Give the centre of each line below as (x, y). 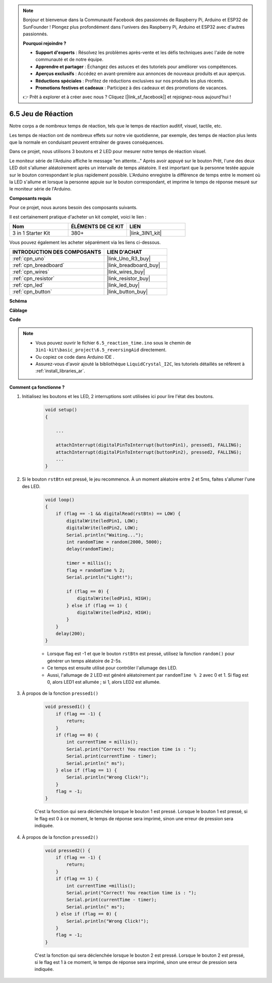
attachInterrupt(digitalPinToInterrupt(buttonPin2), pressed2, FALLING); (149, 452)
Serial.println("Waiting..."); (105, 535)
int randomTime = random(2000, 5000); (114, 542)
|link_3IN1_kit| (146, 233)
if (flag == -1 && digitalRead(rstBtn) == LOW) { (118, 514)
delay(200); (71, 634)
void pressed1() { (68, 707)
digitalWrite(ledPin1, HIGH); (114, 599)
